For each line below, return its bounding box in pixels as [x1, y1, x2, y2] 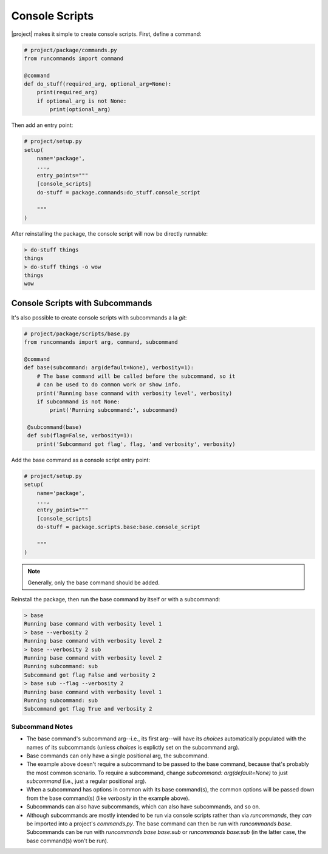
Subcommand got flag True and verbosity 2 [24, 705, 152, 712]
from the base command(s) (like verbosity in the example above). [26, 794, 190, 802]
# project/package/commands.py [24, 46, 118, 53]
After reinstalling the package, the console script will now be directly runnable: [11, 230, 208, 237]
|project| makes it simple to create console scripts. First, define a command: [11, 30, 202, 38]
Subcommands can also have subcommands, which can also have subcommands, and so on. [26, 803, 261, 810]
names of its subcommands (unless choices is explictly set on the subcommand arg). [26, 743, 240, 751]
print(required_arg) [36, 89, 98, 96]
